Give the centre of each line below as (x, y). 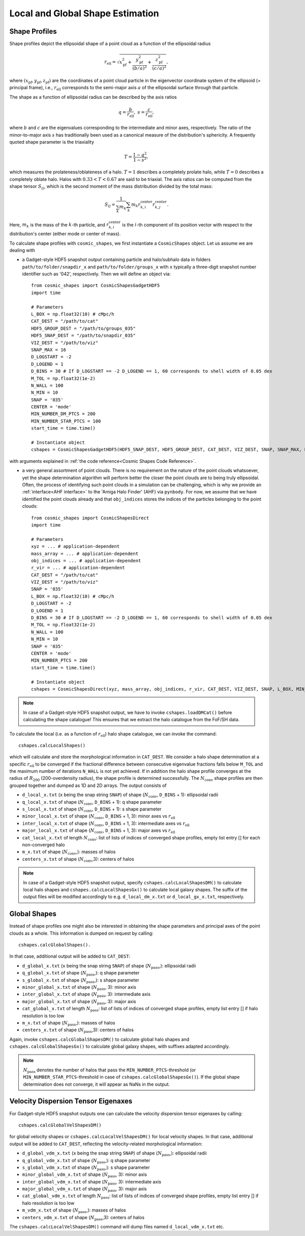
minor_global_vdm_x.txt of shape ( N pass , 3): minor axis (85, 1175)
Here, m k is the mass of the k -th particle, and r (59, 225)
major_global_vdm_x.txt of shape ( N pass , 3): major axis (84, 1189)
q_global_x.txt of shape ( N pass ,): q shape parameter (81, 974)
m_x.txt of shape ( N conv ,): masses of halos (69, 852)
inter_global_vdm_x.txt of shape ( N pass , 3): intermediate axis (92, 1182)
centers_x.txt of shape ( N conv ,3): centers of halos (78, 860)
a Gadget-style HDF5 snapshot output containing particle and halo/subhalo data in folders (116, 259)
